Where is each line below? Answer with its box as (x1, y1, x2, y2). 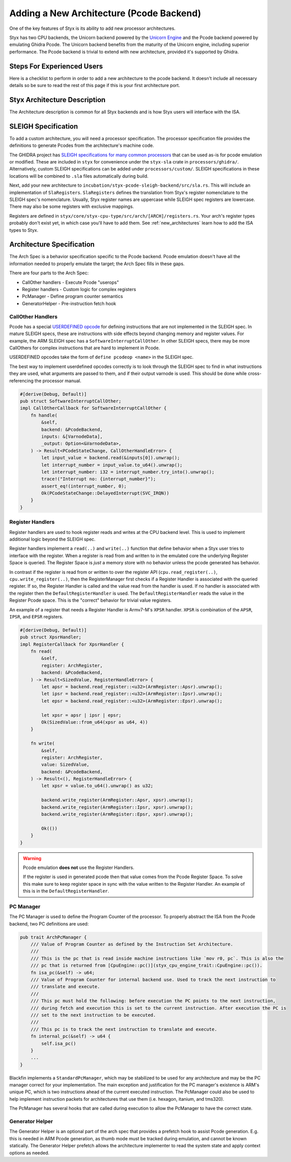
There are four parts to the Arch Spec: (9, 270, 89, 276)
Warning (23, 855, 41, 861)
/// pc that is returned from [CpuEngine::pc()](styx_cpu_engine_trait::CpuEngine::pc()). (30, 963, 263, 969)
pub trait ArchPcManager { (20, 934, 87, 940)
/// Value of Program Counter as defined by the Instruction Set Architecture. (30, 941, 233, 947)
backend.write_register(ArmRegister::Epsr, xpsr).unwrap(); (41, 811, 193, 817)
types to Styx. (9, 227, 38, 233)
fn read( (30, 648, 53, 654)
